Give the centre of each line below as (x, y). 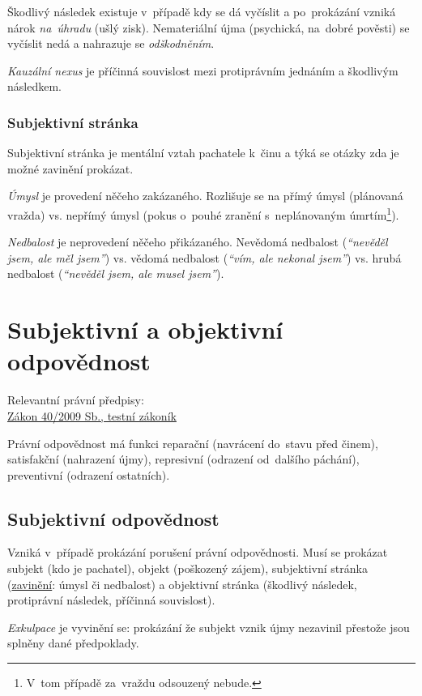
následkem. (34, 86)
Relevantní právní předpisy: (76, 400)
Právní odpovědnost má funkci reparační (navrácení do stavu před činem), (193, 443)
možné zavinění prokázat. (70, 168)
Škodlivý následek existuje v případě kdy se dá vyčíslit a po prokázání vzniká (202, 11)
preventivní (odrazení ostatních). (89, 474)
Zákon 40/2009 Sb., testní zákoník (92, 415)
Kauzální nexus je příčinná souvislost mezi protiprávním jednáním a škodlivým (203, 70)
